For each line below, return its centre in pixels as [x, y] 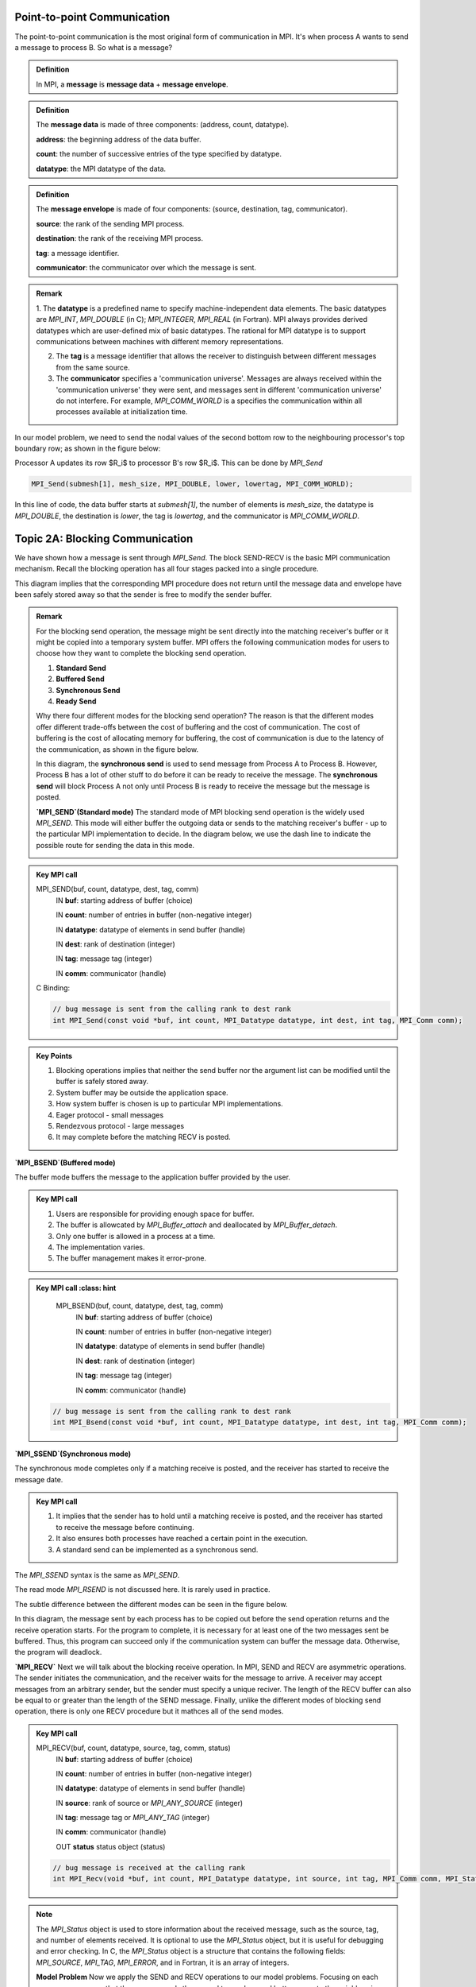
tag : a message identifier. [78, 253]
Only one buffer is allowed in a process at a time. [136, 1236]
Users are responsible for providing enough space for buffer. [155, 1214]
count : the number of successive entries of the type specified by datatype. [159, 154]
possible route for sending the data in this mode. [115, 845]
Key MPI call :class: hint [76, 1288]
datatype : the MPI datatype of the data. [101, 168]
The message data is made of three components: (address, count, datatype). [163, 125]
